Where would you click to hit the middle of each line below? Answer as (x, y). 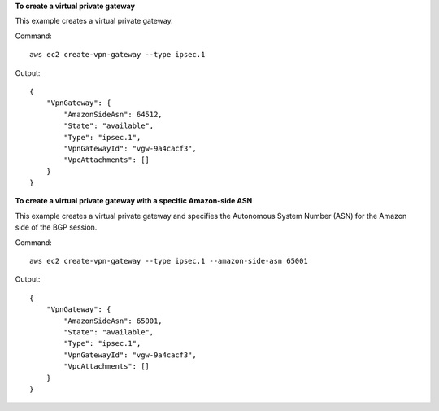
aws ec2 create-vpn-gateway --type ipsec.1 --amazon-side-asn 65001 (169, 261)
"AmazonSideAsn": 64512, (113, 114)
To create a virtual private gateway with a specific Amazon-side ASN (134, 201)
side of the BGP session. (56, 227)
